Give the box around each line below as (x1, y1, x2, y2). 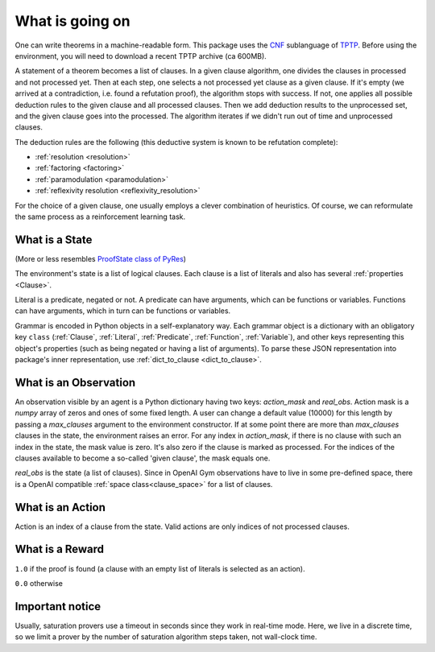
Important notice (14, 600, 101, 613)
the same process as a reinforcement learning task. (14, 212, 185, 221)
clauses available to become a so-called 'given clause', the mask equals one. (14, 453, 271, 463)
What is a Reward (14, 543, 105, 556)
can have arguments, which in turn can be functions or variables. (14, 306, 231, 316)
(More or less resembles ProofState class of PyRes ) (14, 254, 187, 263)
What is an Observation (14, 375, 136, 390)
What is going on (14, 12, 130, 30)
